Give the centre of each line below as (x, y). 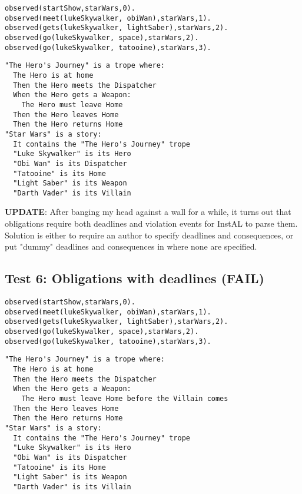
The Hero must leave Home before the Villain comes (125, 398)
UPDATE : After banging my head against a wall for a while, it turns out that (148, 212)
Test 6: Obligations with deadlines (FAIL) (135, 278)
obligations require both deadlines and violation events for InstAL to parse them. (151, 223)
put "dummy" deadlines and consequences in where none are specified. (131, 246)
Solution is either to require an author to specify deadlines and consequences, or (149, 235)
